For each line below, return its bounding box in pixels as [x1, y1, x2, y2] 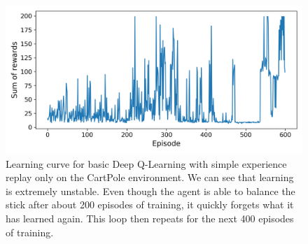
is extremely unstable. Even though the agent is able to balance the [6, 183, 295, 198]
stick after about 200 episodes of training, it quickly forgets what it [6, 197, 294, 212]
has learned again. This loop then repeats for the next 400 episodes [6, 210, 294, 225]
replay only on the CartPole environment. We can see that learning [6, 170, 294, 185]
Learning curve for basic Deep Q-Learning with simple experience [6, 156, 287, 171]
